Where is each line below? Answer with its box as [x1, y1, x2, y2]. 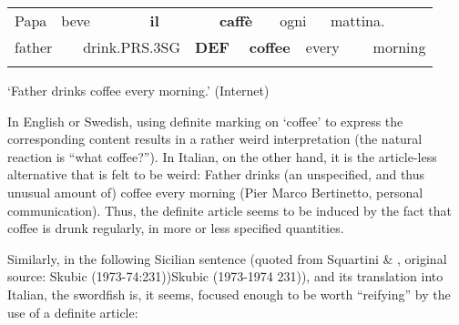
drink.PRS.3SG [83, 36, 181, 57]
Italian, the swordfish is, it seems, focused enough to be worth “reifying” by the [7, 284, 451, 303]
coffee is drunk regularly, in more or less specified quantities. [7, 218, 344, 238]
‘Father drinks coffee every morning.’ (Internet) [7, 81, 270, 99]
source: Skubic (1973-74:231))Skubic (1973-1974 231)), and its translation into [7, 267, 444, 286]
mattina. [330, 10, 385, 31]
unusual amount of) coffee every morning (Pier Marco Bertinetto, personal [7, 182, 423, 201]
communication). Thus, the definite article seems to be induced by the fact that [7, 200, 452, 219]
